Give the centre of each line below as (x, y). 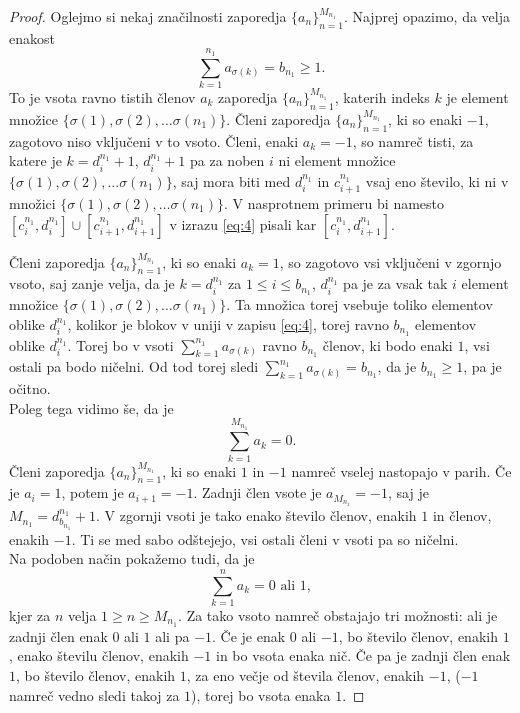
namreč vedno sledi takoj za (94, 694)
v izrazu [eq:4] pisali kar (243, 223)
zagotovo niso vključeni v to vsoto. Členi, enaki (154, 140)
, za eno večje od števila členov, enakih (305, 674)
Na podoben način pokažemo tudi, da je (132, 558)
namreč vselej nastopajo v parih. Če (401, 470)
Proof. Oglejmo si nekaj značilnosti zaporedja (148, 16)
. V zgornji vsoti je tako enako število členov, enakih (256, 515)
